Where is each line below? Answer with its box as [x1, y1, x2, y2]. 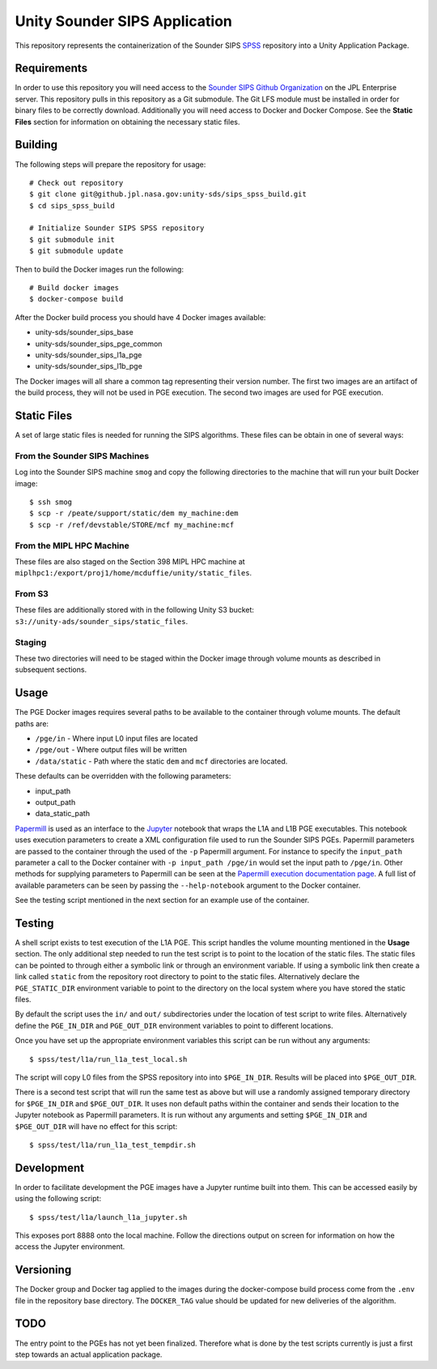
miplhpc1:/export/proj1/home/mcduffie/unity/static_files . [15, 568, 252, 578]
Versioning [15, 1263, 72, 1277]
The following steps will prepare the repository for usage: [15, 159, 206, 169]
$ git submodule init [29, 235, 115, 244]
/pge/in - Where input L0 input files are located [35, 734, 198, 743]
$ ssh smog [29, 498, 73, 507]
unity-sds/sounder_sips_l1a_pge [35, 350, 142, 360]
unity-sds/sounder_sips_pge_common [35, 339, 163, 349]
